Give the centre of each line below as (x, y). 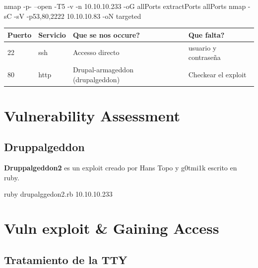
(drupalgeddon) (96, 79)
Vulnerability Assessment (92, 115)
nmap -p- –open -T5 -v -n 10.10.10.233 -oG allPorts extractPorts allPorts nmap (125, 6)
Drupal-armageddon (103, 69)
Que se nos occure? (106, 34)
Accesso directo (96, 52)
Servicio (52, 34)
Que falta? (206, 34)
